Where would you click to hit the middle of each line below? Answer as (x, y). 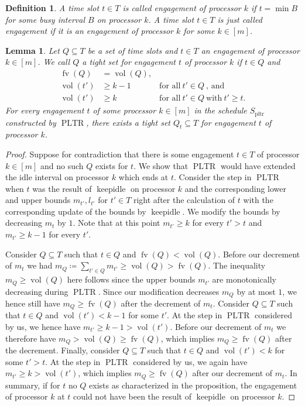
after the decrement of (161, 303)
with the (258, 200)
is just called (240, 19)
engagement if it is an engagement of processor (89, 31)
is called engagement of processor (182, 8)
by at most (256, 291)
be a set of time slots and (133, 50)
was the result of (62, 188)
